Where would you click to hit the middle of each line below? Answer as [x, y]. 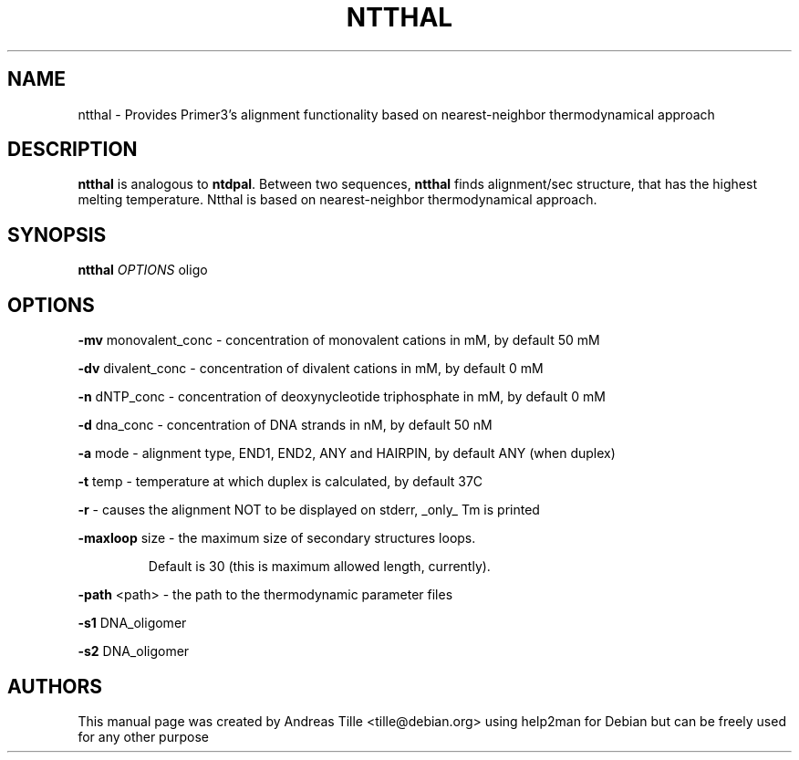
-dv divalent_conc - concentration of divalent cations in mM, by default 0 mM [311, 369]
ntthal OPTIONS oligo [143, 270]
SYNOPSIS [57, 234]
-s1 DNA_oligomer [132, 623]
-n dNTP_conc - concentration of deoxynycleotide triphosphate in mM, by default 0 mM [342, 397]
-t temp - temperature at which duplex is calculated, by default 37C [280, 482]
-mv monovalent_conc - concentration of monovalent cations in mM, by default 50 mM [339, 340]
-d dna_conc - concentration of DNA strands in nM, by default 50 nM [285, 425]
